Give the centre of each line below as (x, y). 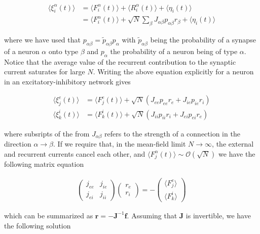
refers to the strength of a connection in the (172, 133)
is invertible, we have (218, 215)
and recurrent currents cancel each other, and (75, 153)
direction (18, 144)
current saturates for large (45, 72)
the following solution (38, 225)
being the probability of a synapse (203, 39)
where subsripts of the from (47, 133)
